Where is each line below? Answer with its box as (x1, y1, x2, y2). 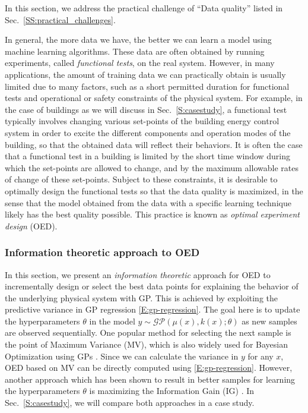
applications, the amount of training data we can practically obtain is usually (5, 68, 286, 80)
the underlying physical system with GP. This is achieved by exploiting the (5, 291, 278, 304)
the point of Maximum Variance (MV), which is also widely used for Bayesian (5, 338, 288, 351)
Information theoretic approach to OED (5, 245, 200, 260)
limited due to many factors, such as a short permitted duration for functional (5, 80, 290, 92)
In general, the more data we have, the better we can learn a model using (5, 33, 272, 46)
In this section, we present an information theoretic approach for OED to (5, 268, 271, 280)
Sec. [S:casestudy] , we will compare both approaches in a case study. (5, 396, 255, 409)
